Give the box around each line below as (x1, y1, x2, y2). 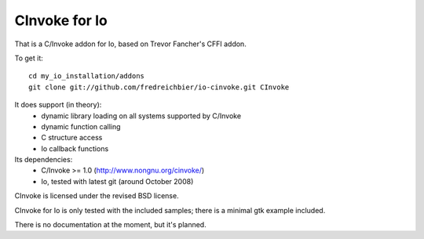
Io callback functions (41, 143, 109, 153)
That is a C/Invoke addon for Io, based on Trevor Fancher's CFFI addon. (14, 39, 247, 49)
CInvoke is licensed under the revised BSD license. (14, 191, 180, 201)
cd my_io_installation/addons (28, 71, 145, 81)
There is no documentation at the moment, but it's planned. (14, 220, 207, 230)
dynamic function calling (41, 121, 121, 131)
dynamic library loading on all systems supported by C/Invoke (41, 110, 242, 121)
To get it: (14, 53, 43, 63)
